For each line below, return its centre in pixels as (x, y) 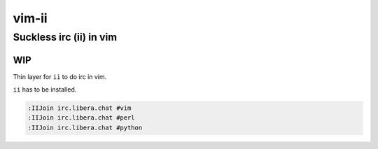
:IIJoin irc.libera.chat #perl (82, 118)
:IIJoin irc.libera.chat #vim (79, 108)
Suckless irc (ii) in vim (65, 37)
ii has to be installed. (45, 90)
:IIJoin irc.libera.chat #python (85, 127)
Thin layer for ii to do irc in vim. (60, 76)
